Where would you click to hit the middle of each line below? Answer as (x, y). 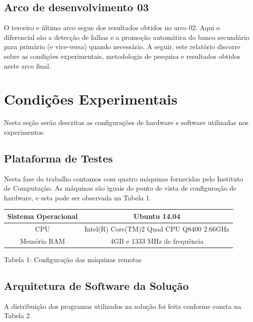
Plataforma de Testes (58, 158)
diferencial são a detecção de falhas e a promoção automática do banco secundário (127, 37)
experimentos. (25, 132)
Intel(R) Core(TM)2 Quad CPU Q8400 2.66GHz (157, 228)
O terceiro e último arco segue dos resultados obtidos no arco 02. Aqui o (112, 27)
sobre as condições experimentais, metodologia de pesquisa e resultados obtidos (122, 56)
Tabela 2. (18, 315)
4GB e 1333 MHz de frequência (157, 241)
